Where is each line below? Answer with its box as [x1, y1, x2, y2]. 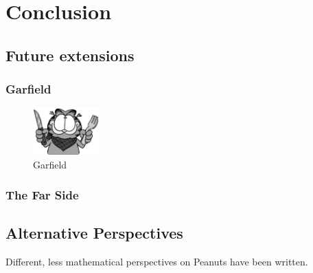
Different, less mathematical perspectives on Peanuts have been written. [5, 254, 308, 269]
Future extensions [5, 44, 135, 65]
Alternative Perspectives [5, 222, 183, 243]
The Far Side [5, 186, 79, 204]
